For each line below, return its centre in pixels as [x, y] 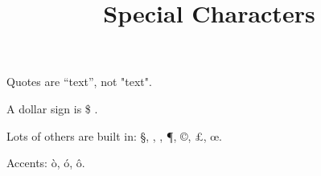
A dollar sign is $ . [52, 108]
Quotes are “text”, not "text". [79, 82]
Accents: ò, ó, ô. [46, 163]
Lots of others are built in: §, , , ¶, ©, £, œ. [114, 135]
